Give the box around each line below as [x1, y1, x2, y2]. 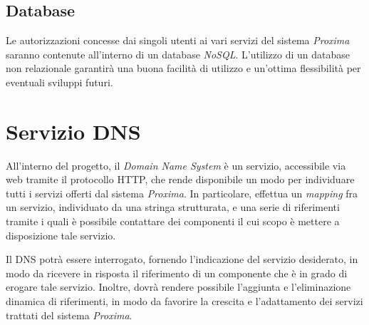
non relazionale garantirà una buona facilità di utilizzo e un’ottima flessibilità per [6, 61, 361, 76]
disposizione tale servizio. [6, 227, 116, 242]
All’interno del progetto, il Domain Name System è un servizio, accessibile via [6, 158, 346, 172]
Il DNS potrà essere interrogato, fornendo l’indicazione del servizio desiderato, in [6, 252, 358, 267]
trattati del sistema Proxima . [6, 307, 132, 322]
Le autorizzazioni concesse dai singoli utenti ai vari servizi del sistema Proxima [6, 33, 350, 48]
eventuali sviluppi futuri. [6, 74, 113, 89]
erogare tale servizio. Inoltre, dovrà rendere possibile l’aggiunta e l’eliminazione [6, 279, 351, 294]
